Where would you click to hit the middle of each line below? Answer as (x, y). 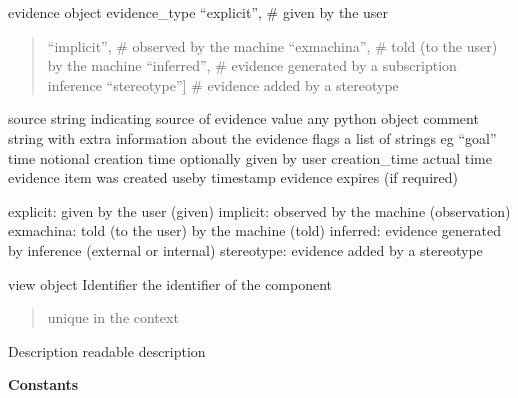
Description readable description (107, 350)
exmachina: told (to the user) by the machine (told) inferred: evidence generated (254, 230)
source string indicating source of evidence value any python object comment (243, 118)
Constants (43, 384)
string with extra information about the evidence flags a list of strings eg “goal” (252, 137)
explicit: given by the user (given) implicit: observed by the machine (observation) (259, 210)
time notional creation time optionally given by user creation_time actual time (250, 157)
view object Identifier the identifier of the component (170, 283)
